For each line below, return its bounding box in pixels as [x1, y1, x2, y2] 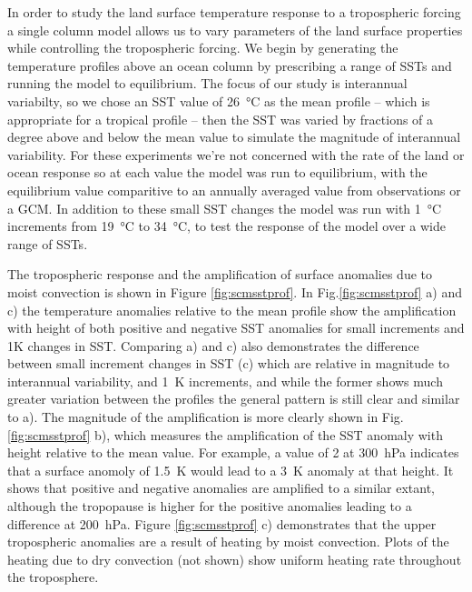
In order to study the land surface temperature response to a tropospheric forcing [7, 3, 461, 21]
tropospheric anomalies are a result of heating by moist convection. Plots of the [7, 532, 449, 551]
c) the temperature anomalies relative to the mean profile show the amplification [7, 300, 457, 319]
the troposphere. [7, 567, 99, 587]
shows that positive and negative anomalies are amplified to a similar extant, [7, 478, 436, 497]
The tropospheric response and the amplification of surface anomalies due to [7, 265, 432, 284]
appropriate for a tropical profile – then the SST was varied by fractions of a [7, 109, 434, 128]
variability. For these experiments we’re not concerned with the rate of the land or [7, 145, 465, 164]
